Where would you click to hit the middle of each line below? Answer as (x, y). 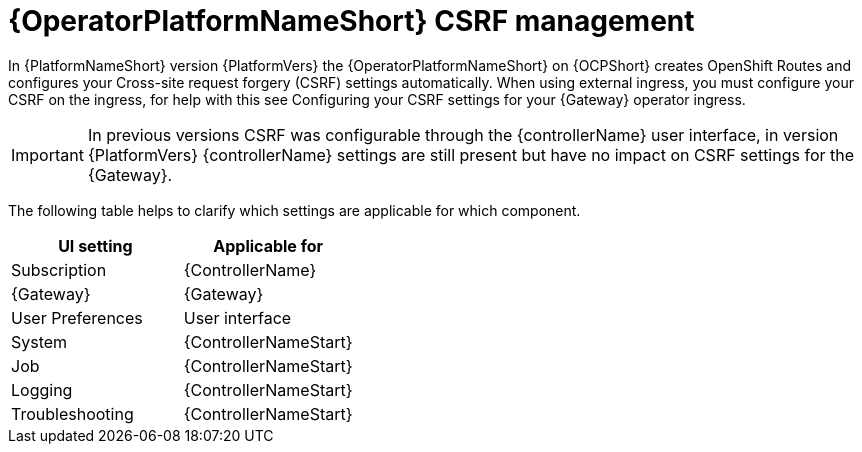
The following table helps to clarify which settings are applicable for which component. (294, 210)
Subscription (59, 269)
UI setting (95, 245)
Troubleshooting (72, 413)
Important (47, 154)
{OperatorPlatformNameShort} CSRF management (351, 21)
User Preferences (77, 317)
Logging (42, 389)
